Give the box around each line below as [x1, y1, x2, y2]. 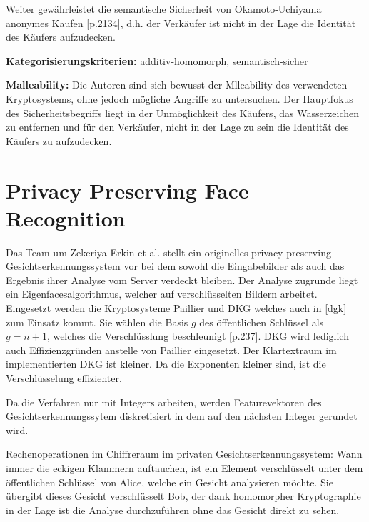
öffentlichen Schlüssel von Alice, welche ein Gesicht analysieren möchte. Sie [6, 474, 333, 489]
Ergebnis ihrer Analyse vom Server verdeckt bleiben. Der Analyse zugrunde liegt [6, 272, 358, 287]
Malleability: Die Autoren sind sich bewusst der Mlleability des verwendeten [6, 77, 348, 92]
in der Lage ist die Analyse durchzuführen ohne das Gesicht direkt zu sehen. [6, 502, 340, 517]
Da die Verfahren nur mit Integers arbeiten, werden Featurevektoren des [6, 394, 322, 409]
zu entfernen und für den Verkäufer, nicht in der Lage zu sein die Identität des [6, 119, 349, 134]
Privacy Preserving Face [6, 175, 249, 204]
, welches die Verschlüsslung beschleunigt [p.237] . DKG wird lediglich [46, 328, 349, 343]
